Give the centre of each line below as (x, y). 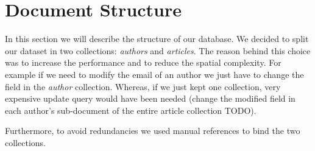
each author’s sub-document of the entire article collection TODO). (131, 110)
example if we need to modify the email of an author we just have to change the (154, 74)
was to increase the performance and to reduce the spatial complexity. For (143, 62)
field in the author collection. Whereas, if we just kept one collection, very (143, 86)
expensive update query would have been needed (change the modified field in (150, 98)
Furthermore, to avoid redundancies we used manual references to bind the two (153, 131)
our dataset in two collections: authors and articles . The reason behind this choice (158, 50)
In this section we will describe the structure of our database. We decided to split (157, 39)
